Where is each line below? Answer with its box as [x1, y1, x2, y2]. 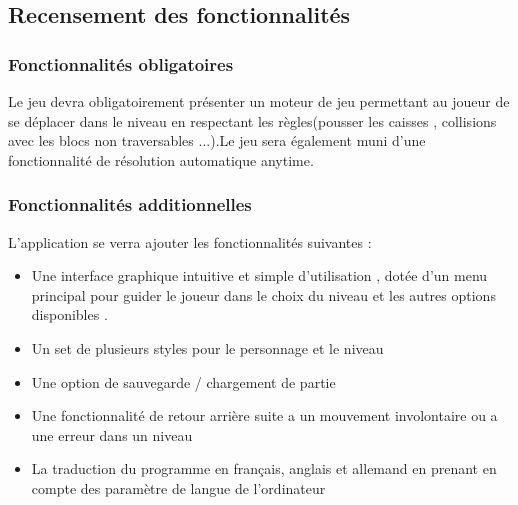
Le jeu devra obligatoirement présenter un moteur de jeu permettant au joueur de [8, 91, 510, 111]
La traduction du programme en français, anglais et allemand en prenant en [31, 458, 497, 479]
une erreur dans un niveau [31, 424, 193, 445]
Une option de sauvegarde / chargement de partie [31, 371, 336, 392]
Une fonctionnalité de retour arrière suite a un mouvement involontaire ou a [31, 405, 498, 426]
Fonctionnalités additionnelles [8, 192, 252, 217]
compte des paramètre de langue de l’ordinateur [31, 477, 326, 498]
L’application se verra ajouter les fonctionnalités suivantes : [8, 231, 372, 252]
